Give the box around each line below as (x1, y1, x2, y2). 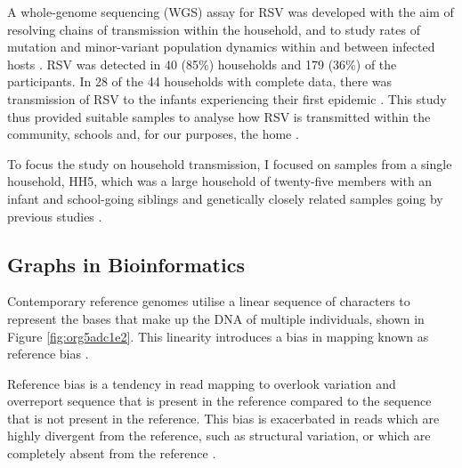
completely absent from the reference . (7, 444, 216, 463)
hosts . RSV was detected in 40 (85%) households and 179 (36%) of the (7, 54, 397, 73)
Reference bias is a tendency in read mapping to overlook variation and (7, 374, 396, 392)
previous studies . (7, 206, 102, 225)
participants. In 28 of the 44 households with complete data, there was (7, 72, 393, 91)
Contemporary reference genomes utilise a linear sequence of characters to (7, 292, 410, 311)
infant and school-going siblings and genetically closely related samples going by (7, 189, 443, 207)
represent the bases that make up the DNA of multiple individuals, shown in (7, 309, 425, 327)
